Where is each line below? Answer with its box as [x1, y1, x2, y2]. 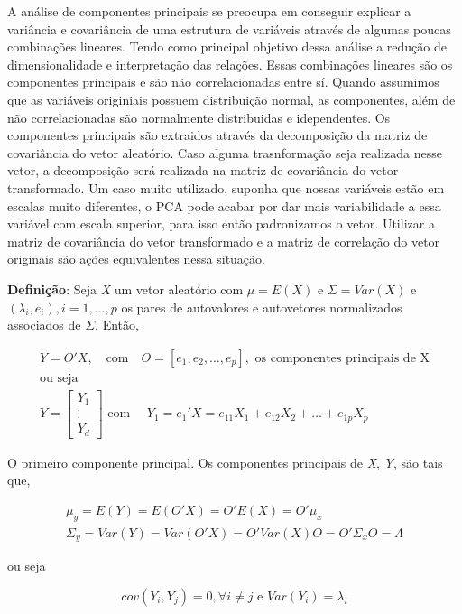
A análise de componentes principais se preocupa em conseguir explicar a [7, 2, 411, 20]
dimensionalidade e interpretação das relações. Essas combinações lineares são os [7, 54, 453, 73]
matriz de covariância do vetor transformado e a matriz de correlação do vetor [7, 231, 440, 250]
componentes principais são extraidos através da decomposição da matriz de [7, 126, 428, 144]
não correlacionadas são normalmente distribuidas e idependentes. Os [7, 107, 391, 126]
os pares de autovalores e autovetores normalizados [121, 297, 402, 316]
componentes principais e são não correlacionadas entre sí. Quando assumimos [7, 72, 439, 91]
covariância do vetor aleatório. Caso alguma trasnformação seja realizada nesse [7, 143, 443, 162]
